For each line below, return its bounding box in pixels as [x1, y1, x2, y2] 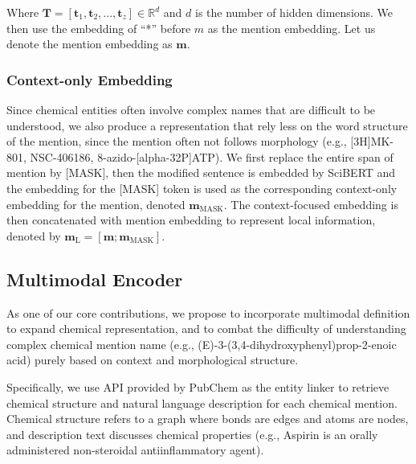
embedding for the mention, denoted [6, 195, 186, 212]
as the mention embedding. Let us [207, 19, 376, 36]
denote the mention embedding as [6, 35, 173, 52]
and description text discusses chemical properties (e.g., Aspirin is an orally [6, 425, 378, 442]
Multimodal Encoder [6, 266, 183, 291]
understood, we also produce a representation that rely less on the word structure [6, 117, 408, 133]
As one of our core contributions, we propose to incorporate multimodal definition [6, 304, 410, 321]
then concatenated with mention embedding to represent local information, [6, 211, 376, 228]
